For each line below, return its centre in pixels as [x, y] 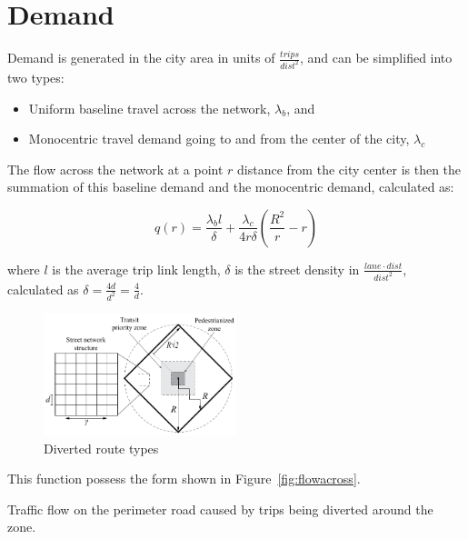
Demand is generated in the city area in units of [141, 58]
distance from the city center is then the [349, 169]
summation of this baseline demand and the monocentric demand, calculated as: [231, 187]
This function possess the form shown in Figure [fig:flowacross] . [184, 479]
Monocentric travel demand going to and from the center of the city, [219, 139]
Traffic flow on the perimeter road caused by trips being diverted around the [220, 509]
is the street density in [297, 269]
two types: [36, 77]
